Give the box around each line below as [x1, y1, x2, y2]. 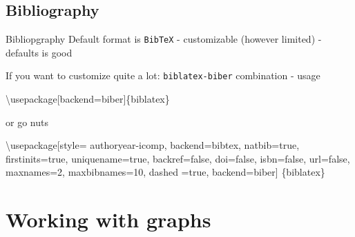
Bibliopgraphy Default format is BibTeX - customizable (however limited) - [6, 32, 322, 46]
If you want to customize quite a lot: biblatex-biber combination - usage [6, 68, 320, 83]
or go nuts [6, 114, 48, 129]
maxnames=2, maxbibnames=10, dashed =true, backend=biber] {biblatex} [6, 165, 325, 179]
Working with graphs [6, 205, 211, 234]
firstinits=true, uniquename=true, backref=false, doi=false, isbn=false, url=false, [6, 151, 350, 165]
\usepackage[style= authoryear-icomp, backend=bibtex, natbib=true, [6, 138, 300, 152]
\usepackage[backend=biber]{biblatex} [6, 92, 170, 106]
